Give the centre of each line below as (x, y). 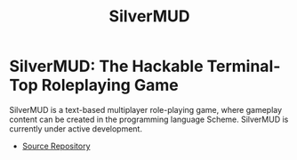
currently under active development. (76, 128)
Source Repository (56, 146)
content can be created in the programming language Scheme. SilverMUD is (149, 119)
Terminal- (244, 66)
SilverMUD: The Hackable (106, 66)
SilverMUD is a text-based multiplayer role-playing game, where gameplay (146, 109)
